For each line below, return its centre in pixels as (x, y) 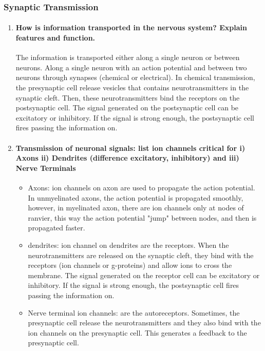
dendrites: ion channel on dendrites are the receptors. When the (128, 245)
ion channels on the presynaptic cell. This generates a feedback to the (137, 332)
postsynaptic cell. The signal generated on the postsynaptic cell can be (127, 108)
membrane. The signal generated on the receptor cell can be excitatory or (144, 275)
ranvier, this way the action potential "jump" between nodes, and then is (142, 217)
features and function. (55, 38)
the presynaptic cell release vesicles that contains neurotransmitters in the (132, 87)
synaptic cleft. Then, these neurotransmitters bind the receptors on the (128, 97)
